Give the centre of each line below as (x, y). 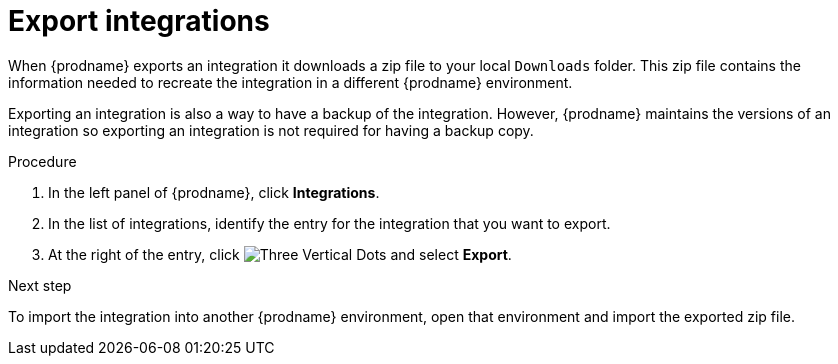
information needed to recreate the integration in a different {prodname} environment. (290, 82)
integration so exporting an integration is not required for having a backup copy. (271, 130)
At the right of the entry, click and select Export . (280, 254)
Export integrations (139, 21)
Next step (40, 285)
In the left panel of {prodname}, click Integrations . (214, 192)
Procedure (42, 161)
